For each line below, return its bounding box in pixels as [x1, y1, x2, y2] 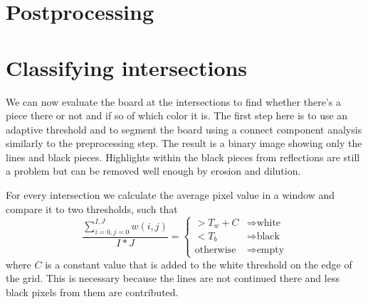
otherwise [194, 245, 236, 256]
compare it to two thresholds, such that [6, 201, 178, 216]
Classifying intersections [6, 53, 248, 82]
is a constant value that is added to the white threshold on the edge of [45, 256, 352, 271]
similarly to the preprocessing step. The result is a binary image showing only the [6, 136, 362, 151]
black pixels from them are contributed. [6, 284, 179, 299]
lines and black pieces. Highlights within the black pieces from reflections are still [6, 149, 360, 164]
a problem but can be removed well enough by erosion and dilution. [6, 163, 301, 178]
